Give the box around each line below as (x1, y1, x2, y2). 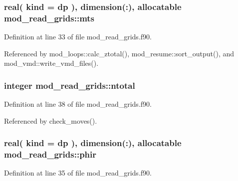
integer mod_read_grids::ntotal (4, 79, 135, 91)
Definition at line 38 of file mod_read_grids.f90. (4, 99, 152, 109)
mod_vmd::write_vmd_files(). (4, 58, 99, 68)
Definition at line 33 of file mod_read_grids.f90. (4, 31, 152, 42)
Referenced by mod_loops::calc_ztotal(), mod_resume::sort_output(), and (4, 48, 235, 58)
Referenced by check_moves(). (4, 115, 97, 126)
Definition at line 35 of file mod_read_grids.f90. (4, 168, 152, 178)
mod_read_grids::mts (4, 11, 95, 24)
